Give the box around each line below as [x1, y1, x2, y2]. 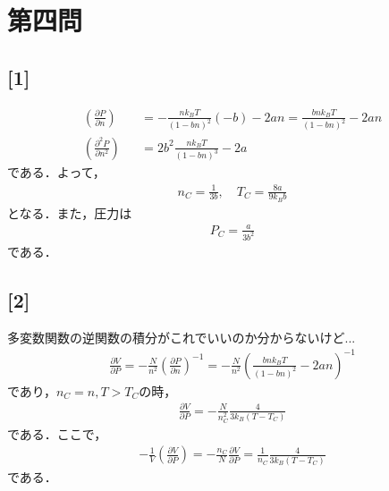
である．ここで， [7, 424, 107, 443]
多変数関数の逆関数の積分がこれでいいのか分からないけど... [7, 327, 356, 346]
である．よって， [7, 163, 106, 182]
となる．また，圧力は [7, 203, 132, 222]
